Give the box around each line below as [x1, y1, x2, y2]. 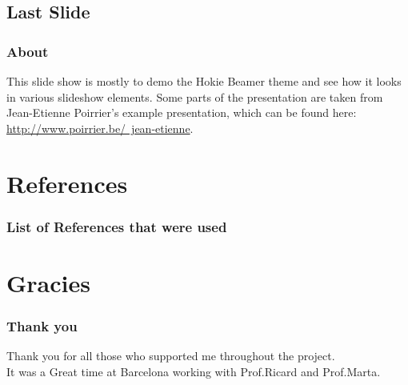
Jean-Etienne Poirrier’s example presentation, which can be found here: [6, 104, 357, 121]
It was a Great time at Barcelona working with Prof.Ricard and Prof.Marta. [6, 363, 381, 379]
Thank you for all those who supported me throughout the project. [6, 347, 335, 364]
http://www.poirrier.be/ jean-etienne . [6, 119, 194, 136]
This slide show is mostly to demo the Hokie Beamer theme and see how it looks [6, 73, 402, 89]
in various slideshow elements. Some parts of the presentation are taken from [6, 88, 383, 105]
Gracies [6, 266, 90, 299]
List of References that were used [6, 216, 227, 236]
